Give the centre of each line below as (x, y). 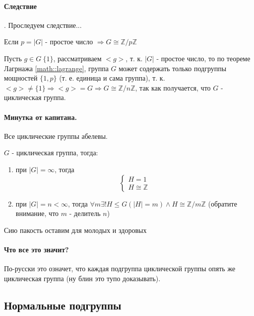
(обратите (222, 203)
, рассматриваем (77, 58)
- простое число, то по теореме (203, 58)
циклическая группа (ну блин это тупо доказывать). (82, 278)
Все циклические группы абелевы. (56, 136)
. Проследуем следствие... (43, 25)
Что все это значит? (36, 249)
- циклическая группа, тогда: (55, 153)
